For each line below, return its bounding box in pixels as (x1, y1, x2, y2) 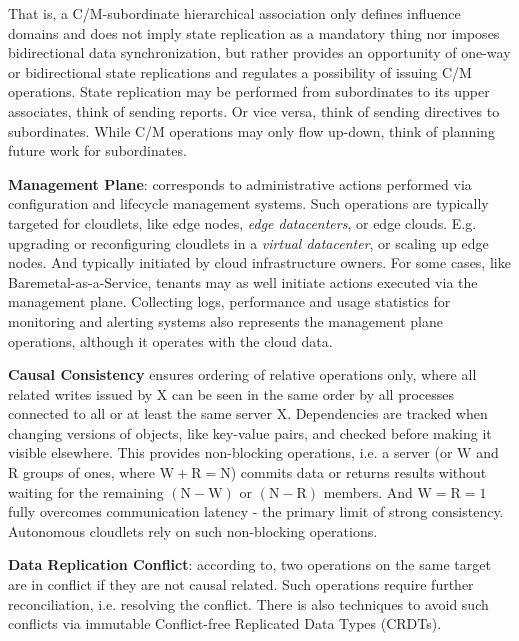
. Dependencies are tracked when (287, 403, 488, 424)
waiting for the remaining (8, 481, 164, 502)
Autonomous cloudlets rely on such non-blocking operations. (8, 520, 378, 541)
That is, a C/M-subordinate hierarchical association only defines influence (8, 3, 461, 23)
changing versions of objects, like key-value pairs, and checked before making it (8, 422, 492, 443)
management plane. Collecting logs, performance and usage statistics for (8, 291, 451, 312)
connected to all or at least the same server (8, 403, 272, 424)
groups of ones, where (22, 462, 156, 483)
